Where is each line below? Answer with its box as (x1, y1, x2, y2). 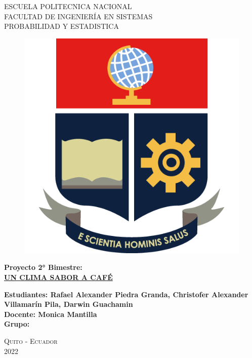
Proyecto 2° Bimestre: (4, 262, 82, 272)
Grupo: (4, 319, 30, 329)
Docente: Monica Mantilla (4, 308, 97, 319)
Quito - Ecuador (4, 335, 58, 346)
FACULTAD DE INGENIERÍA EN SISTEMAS (4, 11, 153, 21)
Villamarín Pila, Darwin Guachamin (4, 299, 133, 309)
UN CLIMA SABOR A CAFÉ (4, 271, 113, 282)
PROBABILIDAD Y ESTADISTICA (4, 21, 119, 31)
